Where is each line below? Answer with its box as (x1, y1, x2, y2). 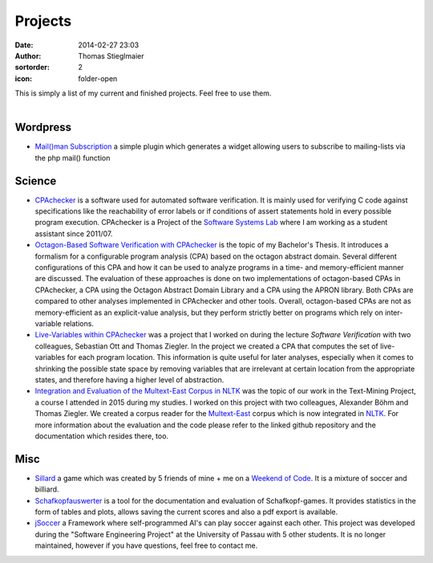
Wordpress (14, 120, 72, 134)
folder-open (78, 73, 118, 84)
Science (14, 173, 57, 188)
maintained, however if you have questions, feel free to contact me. (34, 541, 258, 550)
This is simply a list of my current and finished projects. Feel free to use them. (14, 88, 272, 98)
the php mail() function (34, 153, 111, 162)
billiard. (34, 484, 59, 494)
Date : (14, 40, 34, 50)
